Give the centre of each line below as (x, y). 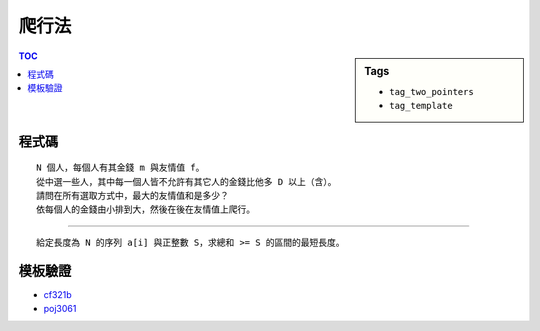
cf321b (57, 294)
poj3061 (60, 309)
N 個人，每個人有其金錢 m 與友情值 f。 (120, 168)
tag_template (421, 106)
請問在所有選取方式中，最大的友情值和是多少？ (132, 195)
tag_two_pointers (431, 91)
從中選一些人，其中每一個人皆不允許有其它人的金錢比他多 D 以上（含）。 (186, 181)
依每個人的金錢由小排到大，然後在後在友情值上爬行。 (145, 209)
